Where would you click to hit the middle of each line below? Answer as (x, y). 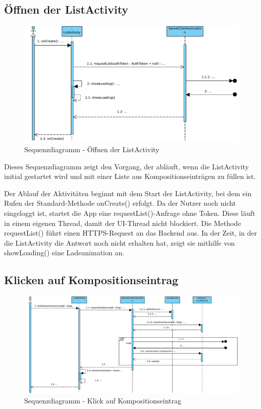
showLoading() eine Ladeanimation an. (64, 253)
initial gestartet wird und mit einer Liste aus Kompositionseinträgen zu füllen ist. (130, 176)
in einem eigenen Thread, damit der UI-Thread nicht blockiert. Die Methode (123, 223)
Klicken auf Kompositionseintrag (91, 280)
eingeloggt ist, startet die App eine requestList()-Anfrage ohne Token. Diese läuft (130, 213)
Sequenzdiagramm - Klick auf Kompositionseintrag (103, 401)
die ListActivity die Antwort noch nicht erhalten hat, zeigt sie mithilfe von (119, 242)
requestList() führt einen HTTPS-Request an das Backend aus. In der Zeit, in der (131, 233)
